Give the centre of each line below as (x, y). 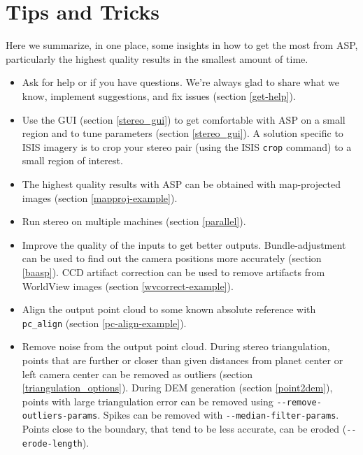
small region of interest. (72, 160)
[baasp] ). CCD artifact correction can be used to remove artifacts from (173, 272)
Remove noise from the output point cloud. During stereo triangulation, (176, 346)
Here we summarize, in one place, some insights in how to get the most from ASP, (182, 45)
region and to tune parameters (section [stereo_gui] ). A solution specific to (183, 133)
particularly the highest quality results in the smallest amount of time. (157, 58)
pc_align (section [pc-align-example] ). (104, 323)
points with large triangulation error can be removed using (148, 401)
